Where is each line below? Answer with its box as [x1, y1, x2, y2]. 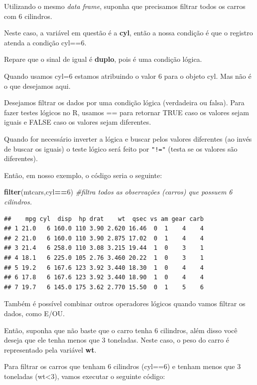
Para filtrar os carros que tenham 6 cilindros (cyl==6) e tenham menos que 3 [4, 361, 241, 372]
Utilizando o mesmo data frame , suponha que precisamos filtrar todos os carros [4, 1, 246, 11]
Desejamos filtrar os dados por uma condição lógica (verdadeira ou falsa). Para [4, 97, 245, 108]
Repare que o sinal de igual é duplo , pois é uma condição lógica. [4, 54, 202, 64]
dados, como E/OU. [4, 308, 65, 318]
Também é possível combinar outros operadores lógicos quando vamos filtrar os [4, 298, 246, 309]
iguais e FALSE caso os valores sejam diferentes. [4, 117, 151, 127]
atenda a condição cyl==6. [4, 37, 87, 47]
